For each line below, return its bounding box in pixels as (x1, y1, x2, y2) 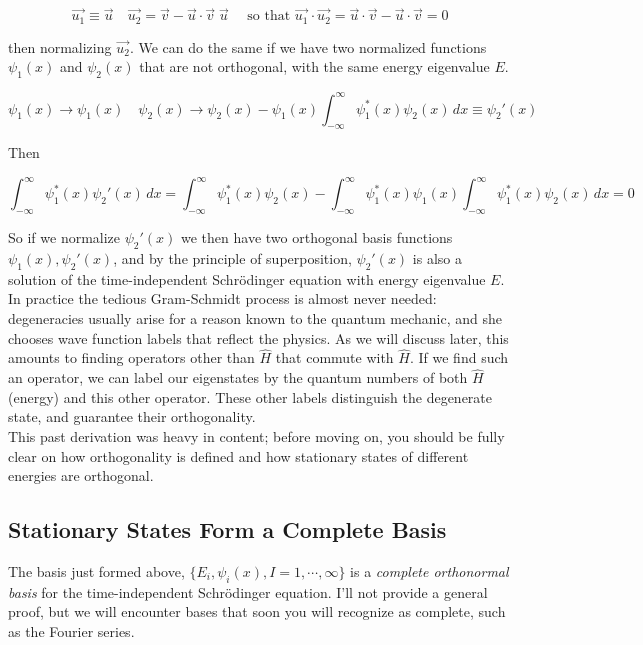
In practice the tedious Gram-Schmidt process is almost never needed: (8, 288, 437, 309)
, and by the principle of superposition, (113, 248, 352, 269)
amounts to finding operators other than (8, 347, 255, 368)
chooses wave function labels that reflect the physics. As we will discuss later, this (8, 327, 509, 348)
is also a (412, 248, 462, 269)
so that (247, 9, 291, 24)
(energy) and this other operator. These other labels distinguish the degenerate (8, 386, 493, 407)
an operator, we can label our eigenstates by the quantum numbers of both (8, 367, 468, 388)
